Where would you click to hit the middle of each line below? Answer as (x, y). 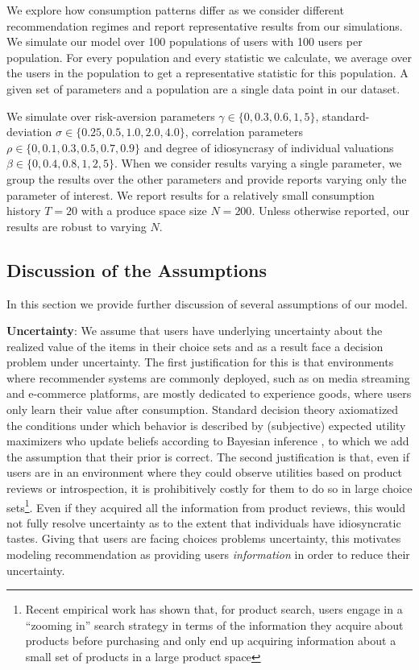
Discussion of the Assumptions (137, 269)
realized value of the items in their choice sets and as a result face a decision (195, 346)
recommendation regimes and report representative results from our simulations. (205, 25)
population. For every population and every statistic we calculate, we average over (209, 57)
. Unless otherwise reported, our (330, 211)
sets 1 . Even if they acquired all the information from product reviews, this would (206, 506)
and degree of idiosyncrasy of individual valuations (269, 147)
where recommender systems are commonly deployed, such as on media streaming (208, 377)
